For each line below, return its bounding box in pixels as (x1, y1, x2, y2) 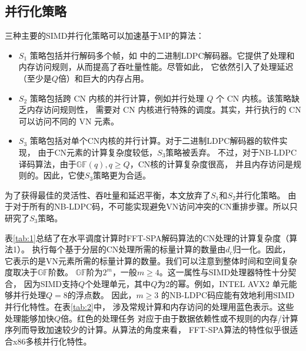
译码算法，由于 (18, 157, 76, 170)
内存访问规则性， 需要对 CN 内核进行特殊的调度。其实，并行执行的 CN (26, 103, 301, 116)
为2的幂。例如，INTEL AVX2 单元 (157, 277, 289, 289)
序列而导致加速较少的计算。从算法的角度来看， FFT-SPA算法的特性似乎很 (5, 323, 290, 336)
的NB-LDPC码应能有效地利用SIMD (161, 289, 295, 301)
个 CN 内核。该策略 (216, 92, 292, 104)
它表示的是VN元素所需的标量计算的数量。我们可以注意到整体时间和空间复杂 (5, 254, 297, 266)
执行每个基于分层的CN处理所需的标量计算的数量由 (32, 243, 226, 255)
